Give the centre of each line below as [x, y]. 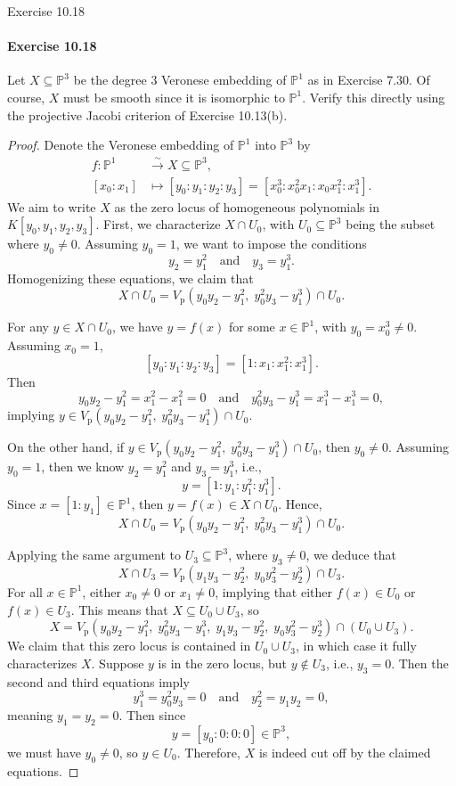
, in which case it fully [356, 646]
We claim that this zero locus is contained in [129, 646]
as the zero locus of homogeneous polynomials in [247, 206]
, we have [137, 327]
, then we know [83, 467]
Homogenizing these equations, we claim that [130, 278]
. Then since [152, 714]
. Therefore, [208, 752]
